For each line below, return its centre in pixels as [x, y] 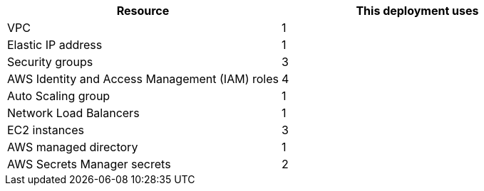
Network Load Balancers [73, 113]
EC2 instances [46, 130]
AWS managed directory [73, 147]
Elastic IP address [55, 45]
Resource [143, 11]
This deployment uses [417, 11]
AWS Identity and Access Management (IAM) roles [143, 79]
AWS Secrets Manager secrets [89, 164]
